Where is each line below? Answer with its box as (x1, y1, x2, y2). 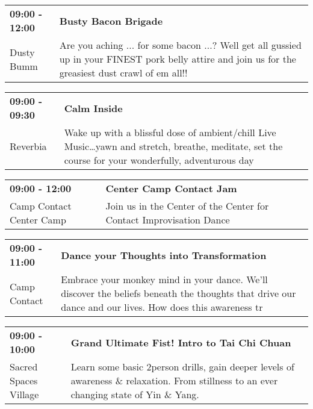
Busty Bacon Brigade (59, 13, 163, 28)
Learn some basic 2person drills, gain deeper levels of (70, 360, 294, 373)
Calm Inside (64, 101, 123, 115)
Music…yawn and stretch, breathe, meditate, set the (64, 139, 283, 153)
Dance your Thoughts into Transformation (61, 248, 267, 262)
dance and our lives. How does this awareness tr (61, 300, 263, 314)
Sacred (10, 360, 38, 373)
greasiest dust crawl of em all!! (59, 66, 188, 80)
